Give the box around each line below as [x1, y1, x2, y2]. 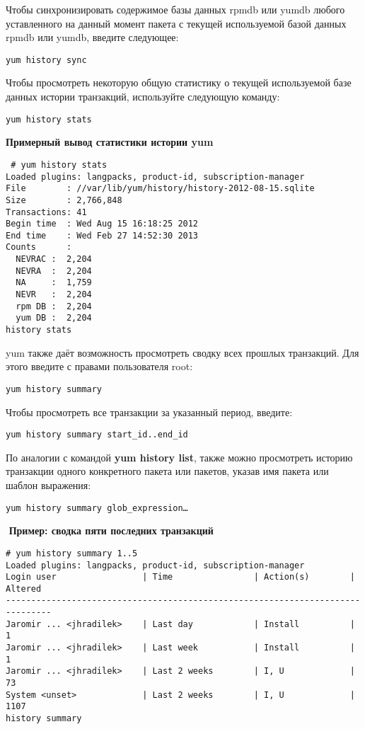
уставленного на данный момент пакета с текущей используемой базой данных [6, 16, 347, 30]
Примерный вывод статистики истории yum [6, 134, 214, 149]
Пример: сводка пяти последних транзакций [8, 523, 214, 538]
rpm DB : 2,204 [16, 301, 92, 311]
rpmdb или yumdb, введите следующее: [6, 30, 179, 45]
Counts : [6, 242, 72, 253]
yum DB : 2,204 [16, 313, 92, 323]
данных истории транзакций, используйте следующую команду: [6, 89, 280, 104]
